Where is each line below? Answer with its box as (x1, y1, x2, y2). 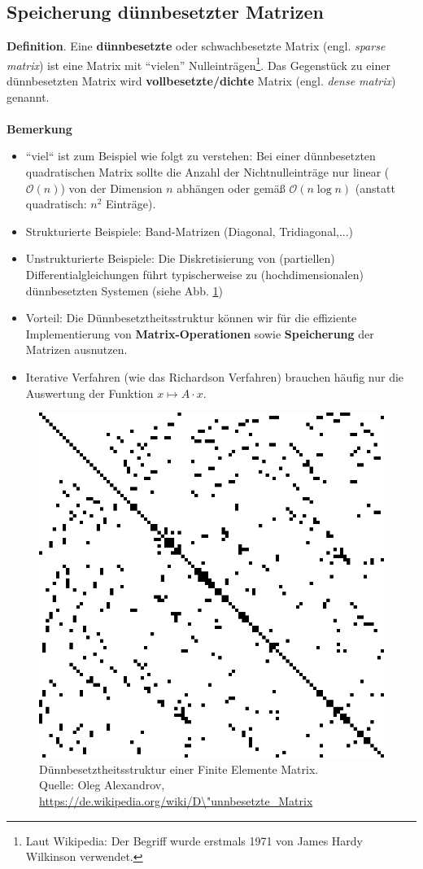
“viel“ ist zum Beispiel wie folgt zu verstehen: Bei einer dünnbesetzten (25, 147, 376, 164)
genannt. (7, 88, 50, 105)
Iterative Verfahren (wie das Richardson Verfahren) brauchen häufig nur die (25, 368, 404, 385)
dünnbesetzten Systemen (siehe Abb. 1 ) (25, 282, 223, 299)
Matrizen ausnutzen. (25, 341, 128, 358)
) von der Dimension (60, 179, 163, 196)
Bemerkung (7, 120, 72, 137)
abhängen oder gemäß (177, 179, 286, 196)
